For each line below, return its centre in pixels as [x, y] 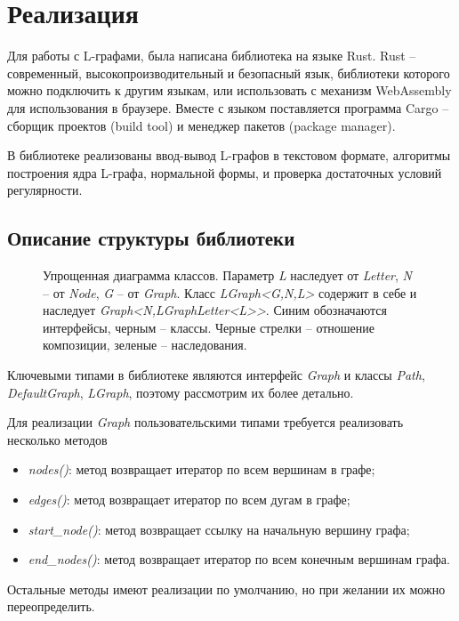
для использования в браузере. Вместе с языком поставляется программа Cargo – [228, 107]
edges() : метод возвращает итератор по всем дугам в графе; [189, 500]
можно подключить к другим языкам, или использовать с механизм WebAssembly [229, 90]
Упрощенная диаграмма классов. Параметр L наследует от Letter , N [227, 275]
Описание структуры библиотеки [151, 238]
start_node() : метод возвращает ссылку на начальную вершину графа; [219, 529]
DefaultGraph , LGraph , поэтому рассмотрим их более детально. [181, 392]
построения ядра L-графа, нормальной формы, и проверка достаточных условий [225, 172]
